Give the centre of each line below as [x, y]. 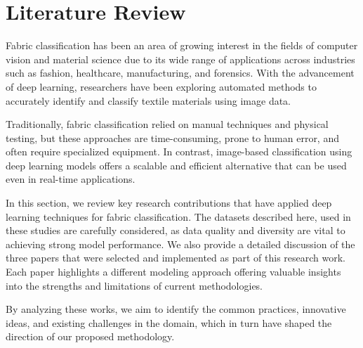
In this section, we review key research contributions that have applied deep [169, 203]
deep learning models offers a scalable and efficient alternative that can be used [176, 165]
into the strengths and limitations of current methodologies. [134, 285]
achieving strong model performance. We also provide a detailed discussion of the [180, 244]
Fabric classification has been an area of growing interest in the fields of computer [182, 45]
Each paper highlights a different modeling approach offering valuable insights [173, 272]
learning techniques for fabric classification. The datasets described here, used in [178, 216]
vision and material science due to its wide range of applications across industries [180, 59]
